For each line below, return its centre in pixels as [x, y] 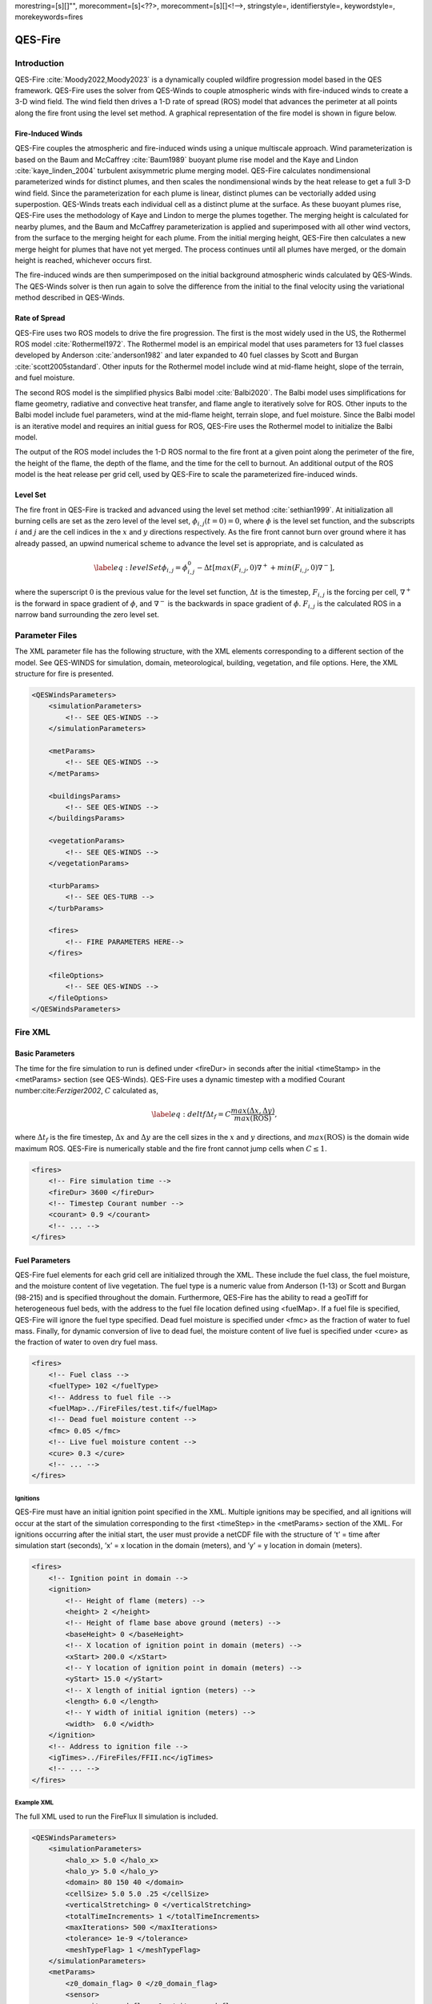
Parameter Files [46, 635]
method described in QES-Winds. [70, 297]
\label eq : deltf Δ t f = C [191, 1115]
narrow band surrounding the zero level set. [87, 615]
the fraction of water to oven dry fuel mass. [86, 1342]
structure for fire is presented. [64, 674]
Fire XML [33, 1032]
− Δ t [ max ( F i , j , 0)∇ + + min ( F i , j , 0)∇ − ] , [266, 568]
